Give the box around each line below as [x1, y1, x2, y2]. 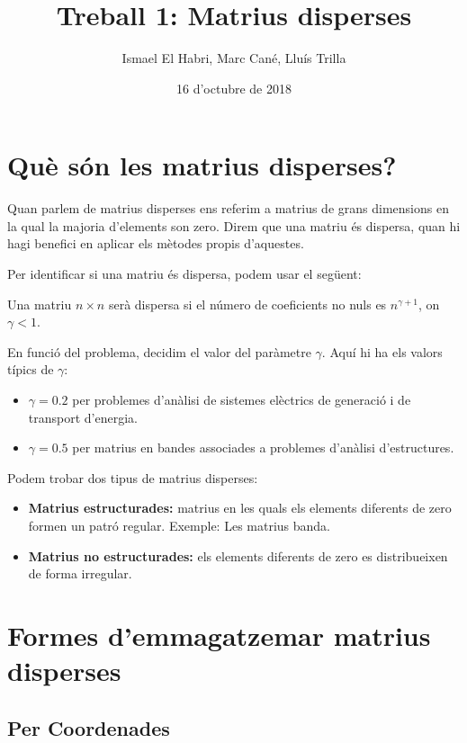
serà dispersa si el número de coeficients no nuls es [108, 294, 387, 313]
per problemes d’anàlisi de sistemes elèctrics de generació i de [72, 390, 411, 408]
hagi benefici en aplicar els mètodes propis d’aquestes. [7, 234, 304, 253]
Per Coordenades [7, 713, 170, 741]
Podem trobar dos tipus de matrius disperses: [7, 468, 258, 487]
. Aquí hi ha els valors [321, 342, 443, 361]
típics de [7, 360, 54, 379]
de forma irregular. [28, 564, 132, 583]
